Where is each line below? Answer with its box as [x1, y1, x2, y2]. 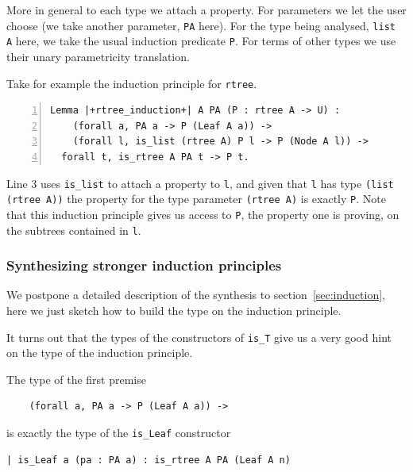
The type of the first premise [6, 370, 146, 387]
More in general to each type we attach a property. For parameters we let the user [6, 2, 407, 17]
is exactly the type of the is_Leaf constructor [6, 424, 231, 440]
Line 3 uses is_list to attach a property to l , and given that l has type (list [6, 175, 394, 191]
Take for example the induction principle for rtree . [6, 75, 257, 91]
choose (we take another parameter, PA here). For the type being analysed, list [6, 17, 396, 33]
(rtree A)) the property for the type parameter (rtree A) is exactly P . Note [6, 190, 386, 207]
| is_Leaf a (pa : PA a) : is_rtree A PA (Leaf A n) [6, 454, 291, 466]
